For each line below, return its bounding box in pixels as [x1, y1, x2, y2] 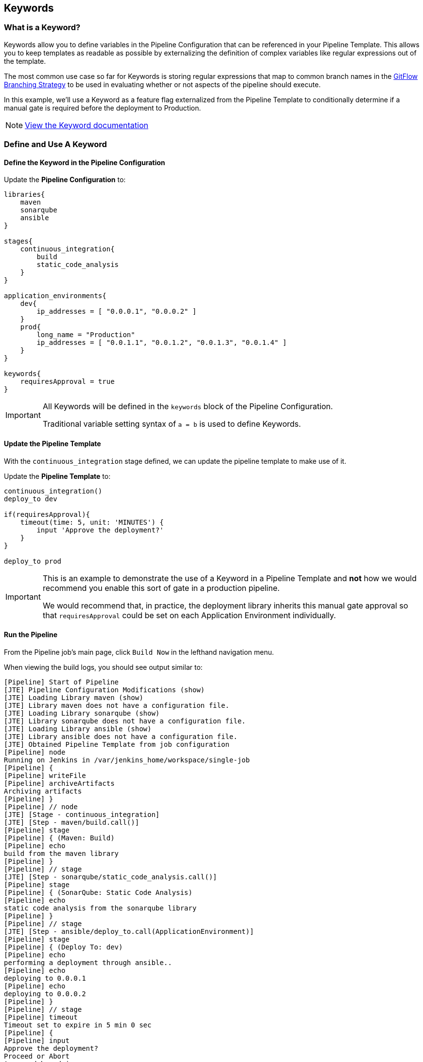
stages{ [4, 237, 33, 246]
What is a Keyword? [4, 22, 81, 33]
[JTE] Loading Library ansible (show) [4, 724, 152, 733]
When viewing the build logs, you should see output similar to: [4, 663, 203, 671]
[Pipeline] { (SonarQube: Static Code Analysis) [4, 888, 193, 896]
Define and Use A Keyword [4, 139, 107, 150]
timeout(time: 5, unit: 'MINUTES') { [20, 518, 164, 526]
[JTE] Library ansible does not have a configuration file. [4, 732, 238, 740]
